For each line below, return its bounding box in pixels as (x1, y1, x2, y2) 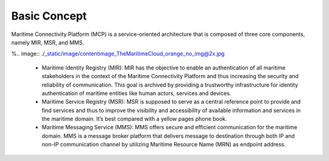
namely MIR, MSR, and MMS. (11, 38, 85, 46)
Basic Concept (11, 9, 87, 23)
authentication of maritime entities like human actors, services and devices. (41, 89, 232, 97)
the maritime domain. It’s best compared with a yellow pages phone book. (41, 115, 227, 123)
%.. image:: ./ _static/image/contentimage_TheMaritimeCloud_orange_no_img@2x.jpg (11, 50, 225, 57)
